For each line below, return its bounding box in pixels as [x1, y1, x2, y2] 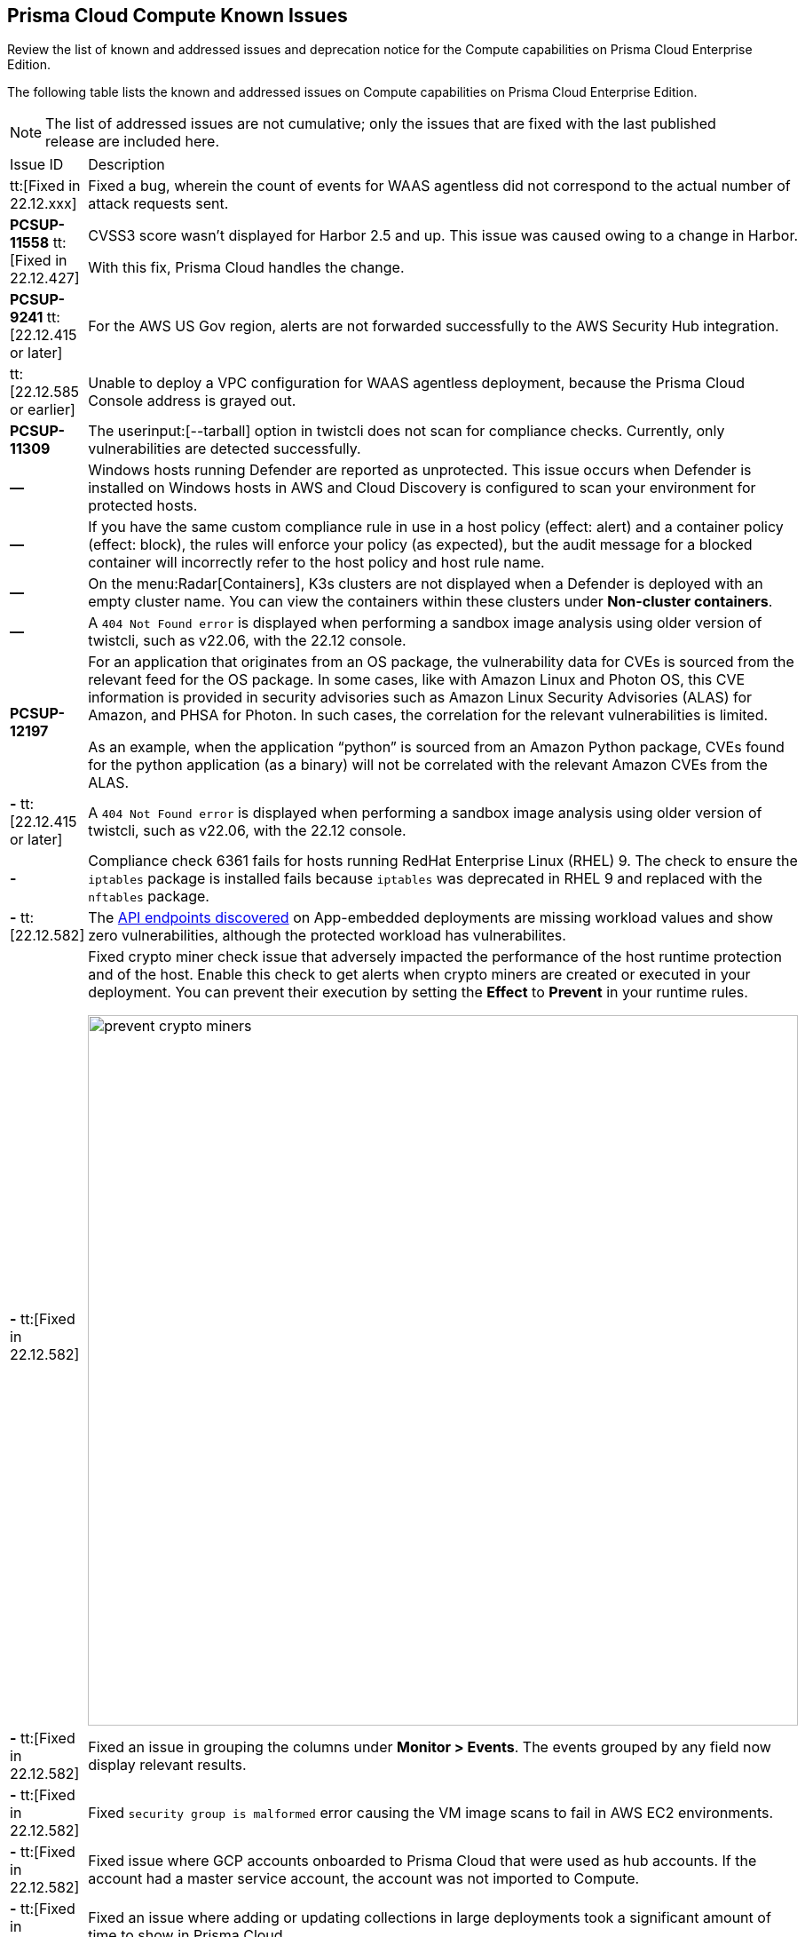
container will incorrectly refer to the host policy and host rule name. [88, 553, 545, 572]
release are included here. [45, 132, 220, 151]
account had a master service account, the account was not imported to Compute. [88, 1870, 640, 1888]
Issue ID [10, 155, 64, 174]
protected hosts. [88, 496, 198, 515]
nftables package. [88, 887, 209, 906]
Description [88, 155, 165, 174]
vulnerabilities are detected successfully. [88, 440, 361, 458]
